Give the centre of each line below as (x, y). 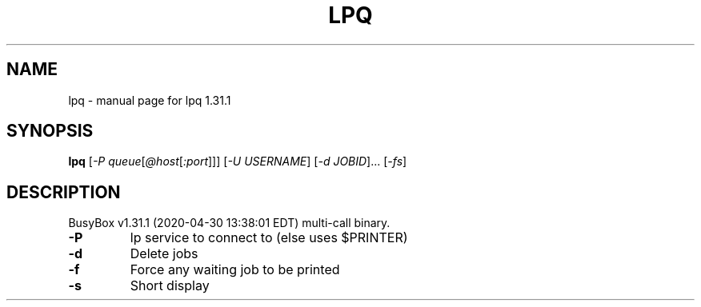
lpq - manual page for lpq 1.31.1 (150, 100)
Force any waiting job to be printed (235, 270)
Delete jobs (164, 254)
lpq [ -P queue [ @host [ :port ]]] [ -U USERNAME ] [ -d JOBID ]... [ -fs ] (238, 161)
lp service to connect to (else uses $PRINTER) (269, 238)
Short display (170, 286)
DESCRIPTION (64, 192)
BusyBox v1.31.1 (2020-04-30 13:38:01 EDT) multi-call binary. (229, 223)
